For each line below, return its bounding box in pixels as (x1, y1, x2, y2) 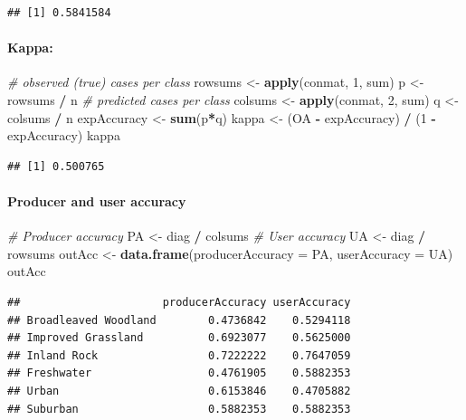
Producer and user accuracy (7, 191, 186, 210)
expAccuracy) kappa (7, 126, 120, 145)
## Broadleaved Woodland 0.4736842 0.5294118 (7, 313, 351, 327)
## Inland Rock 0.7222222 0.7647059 (7, 348, 351, 362)
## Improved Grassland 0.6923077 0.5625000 (7, 331, 351, 345)
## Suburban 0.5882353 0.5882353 (7, 402, 351, 415)
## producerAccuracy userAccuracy (7, 295, 351, 309)
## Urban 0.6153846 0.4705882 (7, 384, 351, 397)
